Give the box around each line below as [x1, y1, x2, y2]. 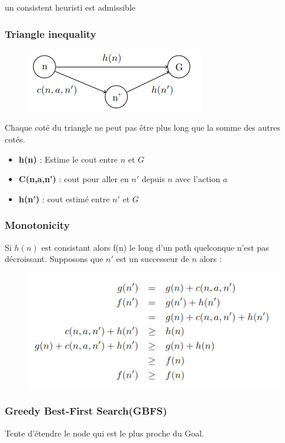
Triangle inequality [5, 26, 96, 41]
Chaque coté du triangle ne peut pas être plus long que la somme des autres [5, 121, 280, 134]
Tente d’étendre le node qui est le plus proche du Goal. [5, 426, 205, 439]
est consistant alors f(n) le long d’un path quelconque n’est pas [41, 241, 269, 253]
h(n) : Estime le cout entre [18, 153, 118, 165]
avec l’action [175, 173, 221, 185]
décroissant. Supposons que [5, 253, 103, 265]
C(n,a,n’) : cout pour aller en [18, 173, 129, 185]
